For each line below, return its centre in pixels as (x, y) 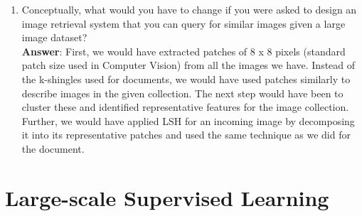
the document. (53, 148)
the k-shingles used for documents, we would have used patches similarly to (186, 79)
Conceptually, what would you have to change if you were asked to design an (189, 9)
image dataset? (54, 37)
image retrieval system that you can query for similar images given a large (183, 23)
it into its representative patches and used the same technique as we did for (186, 135)
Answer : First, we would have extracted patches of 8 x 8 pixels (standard (183, 51)
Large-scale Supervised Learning (167, 197)
